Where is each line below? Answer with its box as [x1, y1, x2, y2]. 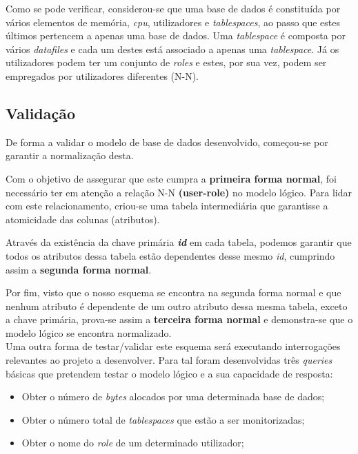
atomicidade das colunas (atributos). [6, 211, 160, 226]
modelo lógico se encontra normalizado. [6, 325, 172, 340]
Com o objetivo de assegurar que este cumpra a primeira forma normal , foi [6, 171, 337, 185]
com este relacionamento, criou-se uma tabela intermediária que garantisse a [6, 198, 328, 213]
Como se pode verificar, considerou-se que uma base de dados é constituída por [6, 1, 341, 15]
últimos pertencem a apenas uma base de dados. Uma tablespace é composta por [6, 28, 346, 43]
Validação [6, 102, 76, 123]
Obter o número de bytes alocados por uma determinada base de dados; [21, 389, 325, 404]
